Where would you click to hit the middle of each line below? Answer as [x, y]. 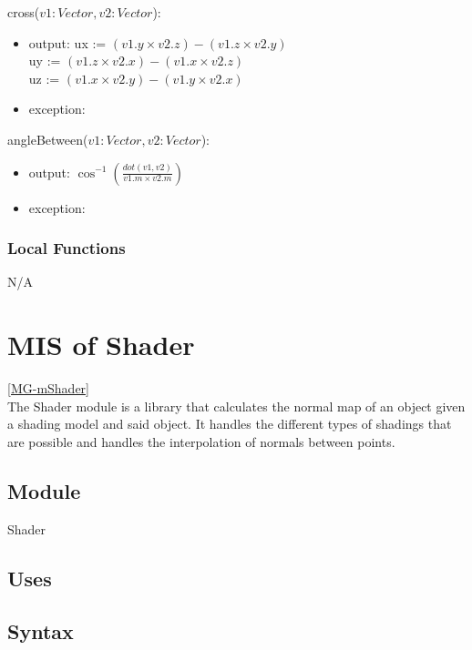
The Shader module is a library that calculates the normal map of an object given [236, 406]
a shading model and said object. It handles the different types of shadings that [230, 424]
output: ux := [67, 42]
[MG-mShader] [48, 388]
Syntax [41, 631]
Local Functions [67, 248]
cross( [24, 12]
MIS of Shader [101, 345]
